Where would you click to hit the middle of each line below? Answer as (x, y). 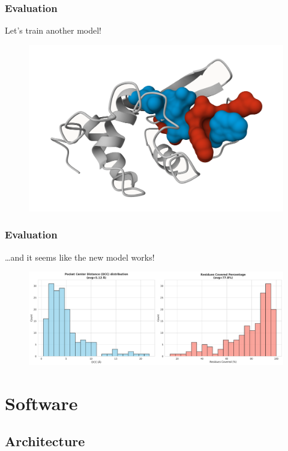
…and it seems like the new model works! (80, 257)
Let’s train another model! (53, 30)
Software (41, 403)
